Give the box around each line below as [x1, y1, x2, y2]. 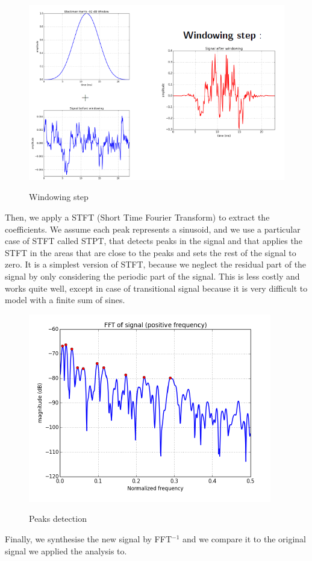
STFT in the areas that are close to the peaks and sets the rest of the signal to [5, 246, 296, 259]
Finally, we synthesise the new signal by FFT [5, 532, 172, 545]
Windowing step [29, 190, 89, 203]
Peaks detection [29, 512, 87, 525]
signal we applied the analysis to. [5, 544, 127, 557]
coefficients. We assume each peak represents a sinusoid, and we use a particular [5, 222, 301, 235]
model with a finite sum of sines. [5, 293, 125, 306]
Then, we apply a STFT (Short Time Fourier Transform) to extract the [5, 211, 270, 224]
